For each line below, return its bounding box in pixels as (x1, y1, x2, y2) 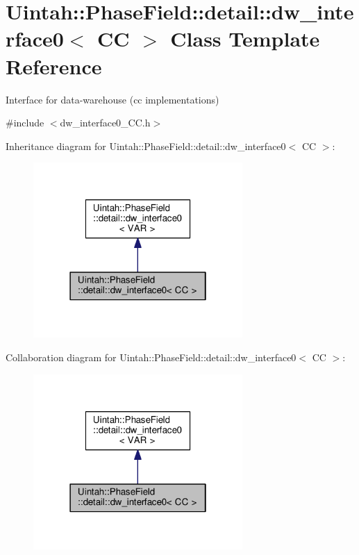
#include (6, 115, 44, 130)
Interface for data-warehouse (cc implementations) (6, 92, 219, 106)
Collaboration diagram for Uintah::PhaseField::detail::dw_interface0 (6, 349, 297, 364)
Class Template (170, 24, 320, 53)
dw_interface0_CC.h (60, 115, 151, 130)
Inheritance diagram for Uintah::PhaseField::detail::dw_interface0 (6, 138, 286, 153)
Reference (6, 51, 102, 80)
